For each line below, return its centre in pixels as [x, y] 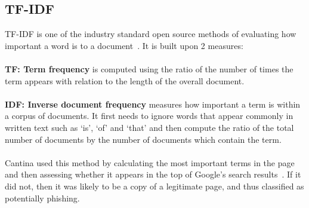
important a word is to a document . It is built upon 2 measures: [124, 45]
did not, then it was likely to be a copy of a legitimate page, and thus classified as [154, 186]
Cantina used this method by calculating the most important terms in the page [150, 162]
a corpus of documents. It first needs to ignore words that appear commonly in [149, 116]
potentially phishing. [42, 198]
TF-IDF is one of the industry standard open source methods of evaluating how [151, 34]
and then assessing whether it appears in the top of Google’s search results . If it [153, 174]
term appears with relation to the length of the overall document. [125, 80]
